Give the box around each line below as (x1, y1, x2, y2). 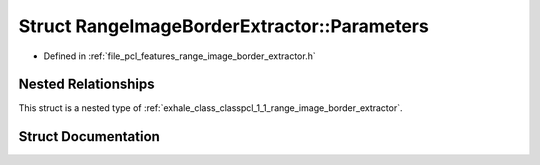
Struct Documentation (18, 128, 160, 145)
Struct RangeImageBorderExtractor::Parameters (18, 15, 429, 37)
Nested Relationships (18, 76, 155, 93)
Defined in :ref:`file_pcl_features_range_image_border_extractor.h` (43, 50, 316, 62)
